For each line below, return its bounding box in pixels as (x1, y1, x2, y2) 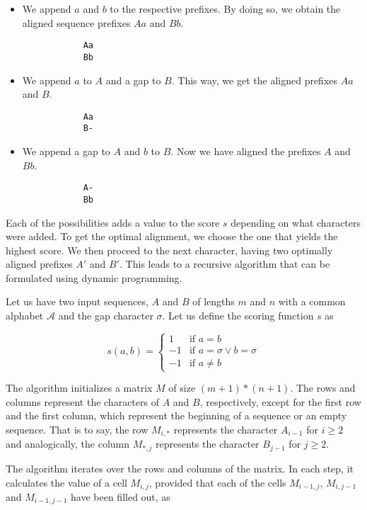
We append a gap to (22, 144, 110, 158)
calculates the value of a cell (6, 475, 127, 489)
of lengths (192, 294, 235, 309)
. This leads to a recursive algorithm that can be (120, 256, 330, 271)
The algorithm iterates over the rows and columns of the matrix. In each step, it (6, 460, 354, 475)
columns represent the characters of (6, 394, 159, 409)
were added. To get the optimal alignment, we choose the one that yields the (6, 229, 338, 244)
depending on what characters (231, 215, 361, 229)
